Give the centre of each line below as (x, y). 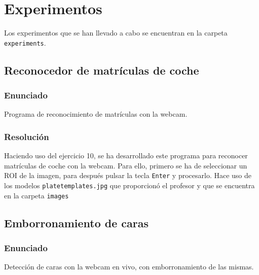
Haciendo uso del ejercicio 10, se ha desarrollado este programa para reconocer (126, 156)
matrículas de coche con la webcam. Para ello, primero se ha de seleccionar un (126, 165)
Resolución (27, 136)
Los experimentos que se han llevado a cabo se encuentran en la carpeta (116, 33)
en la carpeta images (36, 195)
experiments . (25, 42)
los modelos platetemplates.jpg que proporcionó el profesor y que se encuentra (129, 185)
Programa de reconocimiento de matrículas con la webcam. (96, 114)
